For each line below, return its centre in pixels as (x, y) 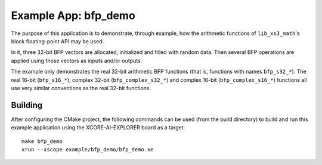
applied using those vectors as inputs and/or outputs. (77, 61)
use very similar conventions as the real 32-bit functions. (81, 88)
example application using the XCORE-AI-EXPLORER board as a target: (98, 128)
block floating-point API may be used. (58, 41)
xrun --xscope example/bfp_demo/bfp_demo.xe (88, 149)
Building (27, 105)
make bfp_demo (42, 141)
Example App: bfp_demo (73, 15)
